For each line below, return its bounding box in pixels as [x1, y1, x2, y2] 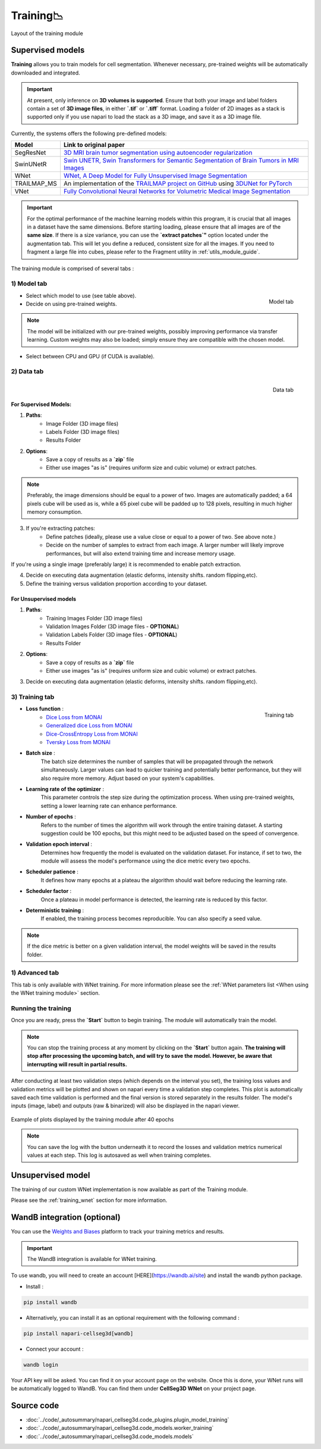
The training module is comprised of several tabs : [11, 265, 134, 272]
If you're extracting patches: [26, 524, 95, 532]
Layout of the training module [11, 30, 83, 37]
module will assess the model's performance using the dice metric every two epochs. [40, 857, 251, 864]
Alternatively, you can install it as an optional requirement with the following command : [26, 1314, 240, 1321]
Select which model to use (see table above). [26, 292, 137, 299]
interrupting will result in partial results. [27, 1060, 127, 1068]
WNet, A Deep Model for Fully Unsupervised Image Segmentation [63, 171, 248, 180]
